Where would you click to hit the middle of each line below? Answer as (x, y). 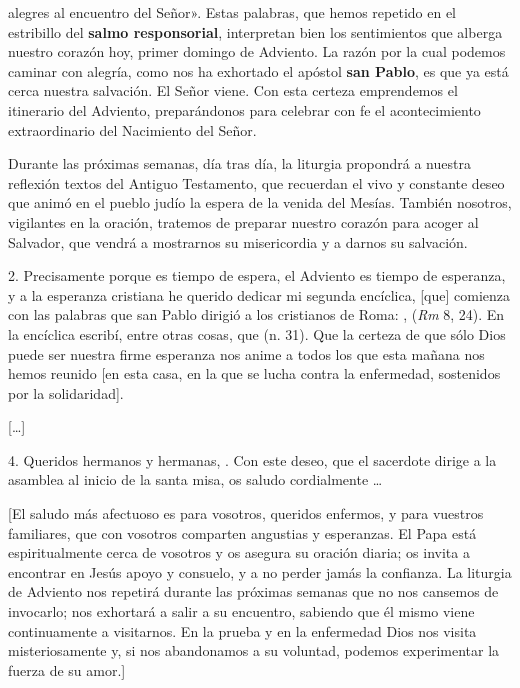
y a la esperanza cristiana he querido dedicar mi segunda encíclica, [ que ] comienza (259, 294)
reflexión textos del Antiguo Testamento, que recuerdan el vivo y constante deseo (256, 182)
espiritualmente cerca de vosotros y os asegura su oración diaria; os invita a (239, 552)
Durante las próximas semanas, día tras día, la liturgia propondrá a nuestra (239, 163)
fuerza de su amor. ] (67, 669)
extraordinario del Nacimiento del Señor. (132, 129)
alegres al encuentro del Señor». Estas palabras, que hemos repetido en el (232, 12)
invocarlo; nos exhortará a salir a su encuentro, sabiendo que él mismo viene (241, 611)
